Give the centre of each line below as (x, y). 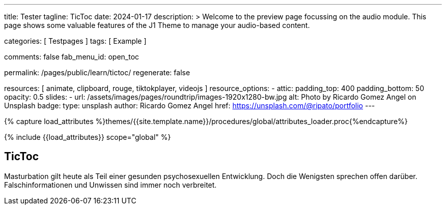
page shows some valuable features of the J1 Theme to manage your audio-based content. (157, 25)
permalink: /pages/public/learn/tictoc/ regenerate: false (97, 72)
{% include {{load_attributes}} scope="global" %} (88, 137)
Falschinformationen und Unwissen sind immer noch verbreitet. (110, 185)
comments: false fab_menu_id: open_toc (72, 57)
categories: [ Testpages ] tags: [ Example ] (75, 41)
